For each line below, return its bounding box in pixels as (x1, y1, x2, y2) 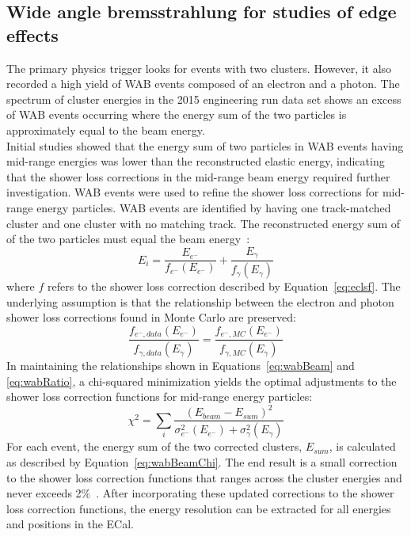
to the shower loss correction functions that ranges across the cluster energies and (6, 469, 402, 486)
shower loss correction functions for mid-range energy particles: (6, 388, 313, 405)
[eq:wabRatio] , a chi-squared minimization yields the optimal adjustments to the (6, 372, 397, 389)
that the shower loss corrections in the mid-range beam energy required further (6, 168, 390, 185)
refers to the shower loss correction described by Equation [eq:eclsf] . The (48, 278, 401, 295)
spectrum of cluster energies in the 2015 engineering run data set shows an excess (6, 90, 401, 107)
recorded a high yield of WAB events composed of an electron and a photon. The (6, 75, 400, 92)
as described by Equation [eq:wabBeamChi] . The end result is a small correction (6, 453, 398, 470)
